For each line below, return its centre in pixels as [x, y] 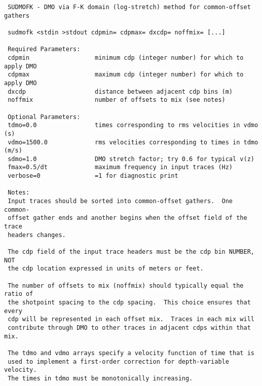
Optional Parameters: [44, 117]
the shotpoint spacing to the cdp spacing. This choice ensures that [129, 302]
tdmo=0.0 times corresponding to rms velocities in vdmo [133, 125]
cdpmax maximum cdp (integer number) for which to [126, 75]
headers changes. [37, 235]
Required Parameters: [44, 49]
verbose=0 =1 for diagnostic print [93, 176]
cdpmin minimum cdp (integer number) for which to [126, 57]
